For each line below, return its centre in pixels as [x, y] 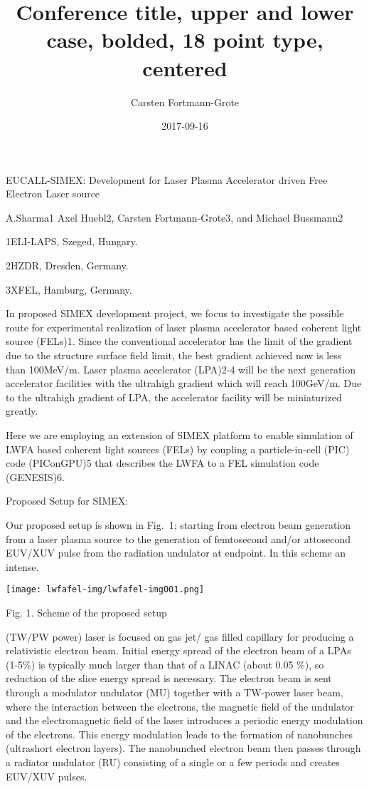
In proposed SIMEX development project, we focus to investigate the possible [175, 313]
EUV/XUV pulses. [47, 776]
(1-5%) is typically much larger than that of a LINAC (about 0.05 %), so [165, 664]
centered [185, 67]
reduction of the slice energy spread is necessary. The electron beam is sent [169, 678]
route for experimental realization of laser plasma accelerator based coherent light [184, 327]
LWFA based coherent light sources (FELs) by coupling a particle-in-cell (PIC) [178, 449]
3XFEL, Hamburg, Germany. [69, 289]
